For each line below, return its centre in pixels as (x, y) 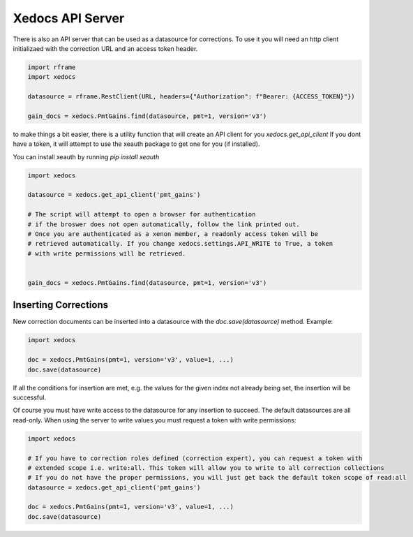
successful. (30, 397)
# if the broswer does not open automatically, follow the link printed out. (164, 224)
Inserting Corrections (61, 305)
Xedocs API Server (69, 18)
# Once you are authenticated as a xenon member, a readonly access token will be (173, 234)
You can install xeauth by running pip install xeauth (86, 156)
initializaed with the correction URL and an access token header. (105, 48)
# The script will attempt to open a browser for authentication (142, 214)
